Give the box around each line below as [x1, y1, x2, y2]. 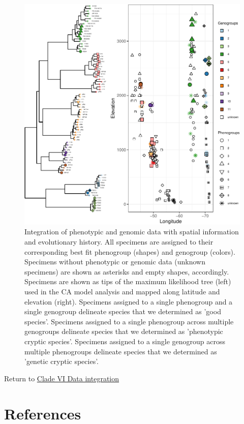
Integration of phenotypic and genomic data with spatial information [24, 226, 239, 237]
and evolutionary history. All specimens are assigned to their [24, 236, 213, 247]
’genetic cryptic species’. [24, 356, 99, 367]
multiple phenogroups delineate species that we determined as [24, 346, 217, 356]
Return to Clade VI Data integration [4, 373, 119, 383]
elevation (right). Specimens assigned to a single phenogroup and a [24, 296, 233, 307]
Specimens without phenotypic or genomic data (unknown [24, 256, 205, 267]
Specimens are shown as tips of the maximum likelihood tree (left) [24, 276, 231, 287]
